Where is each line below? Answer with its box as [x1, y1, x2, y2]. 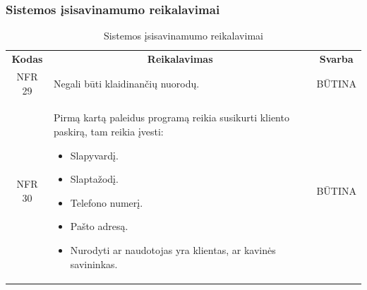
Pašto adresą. [70, 219, 128, 234]
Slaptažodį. [70, 171, 119, 186]
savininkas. [70, 256, 118, 271]
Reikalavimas [147, 52, 213, 66]
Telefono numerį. [70, 195, 143, 210]
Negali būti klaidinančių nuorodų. [53, 75, 200, 90]
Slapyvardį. [70, 147, 119, 162]
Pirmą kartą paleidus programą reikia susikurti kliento [53, 110, 289, 125]
